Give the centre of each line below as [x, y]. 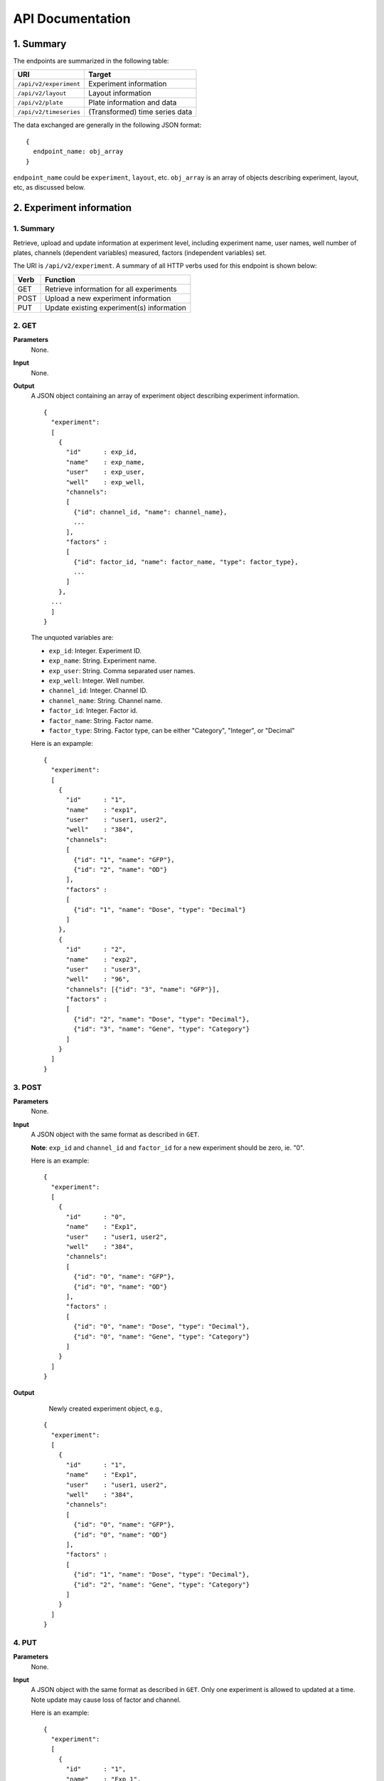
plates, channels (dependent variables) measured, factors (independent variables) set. [140, 252]
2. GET [25, 326]
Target [100, 75]
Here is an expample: [62, 744]
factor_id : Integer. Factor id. [93, 711]
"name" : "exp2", [102, 959]
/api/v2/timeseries [49, 111]
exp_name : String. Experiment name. [102, 661]
